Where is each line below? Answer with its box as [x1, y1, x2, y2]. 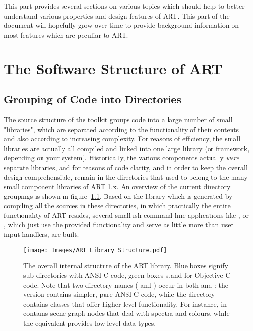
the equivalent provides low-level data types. [23, 317, 156, 328]
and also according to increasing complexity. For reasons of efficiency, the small [4, 134, 241, 144]
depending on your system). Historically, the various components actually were [4, 153, 239, 163]
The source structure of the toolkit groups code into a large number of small [4, 114, 232, 124]
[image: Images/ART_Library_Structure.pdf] [23, 246, 167, 253]
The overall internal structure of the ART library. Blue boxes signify [23, 260, 228, 271]
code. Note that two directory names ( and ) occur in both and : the [23, 279, 229, 290]
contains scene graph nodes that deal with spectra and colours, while [23, 308, 230, 318]
